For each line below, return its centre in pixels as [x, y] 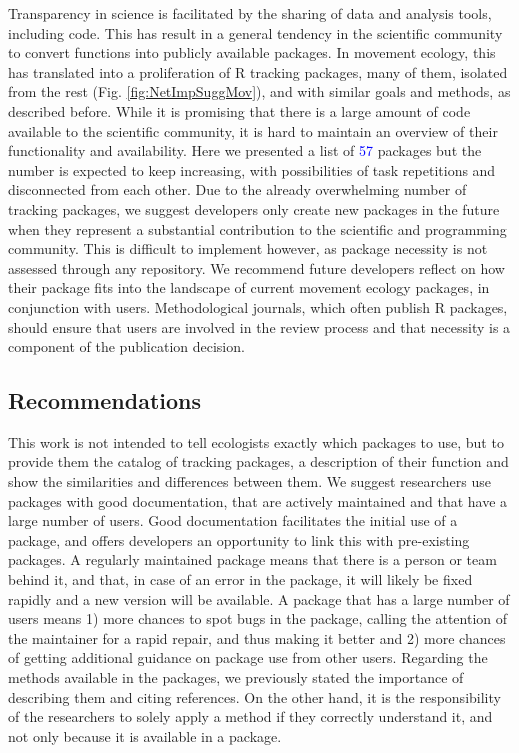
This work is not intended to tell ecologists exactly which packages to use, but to [256, 441]
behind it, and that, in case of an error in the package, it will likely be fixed [240, 579]
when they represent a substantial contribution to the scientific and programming [257, 228]
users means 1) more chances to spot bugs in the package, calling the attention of [258, 618]
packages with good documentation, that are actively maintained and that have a [258, 500]
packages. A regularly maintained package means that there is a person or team [252, 559]
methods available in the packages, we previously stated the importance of [236, 677]
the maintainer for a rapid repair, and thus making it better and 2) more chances [257, 637]
